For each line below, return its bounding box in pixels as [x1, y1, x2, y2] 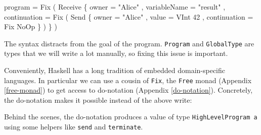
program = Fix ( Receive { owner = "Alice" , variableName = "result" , [4, 2, 226, 12]
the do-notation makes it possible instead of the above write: [4, 94, 192, 105]
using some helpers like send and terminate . [4, 121, 143, 132]
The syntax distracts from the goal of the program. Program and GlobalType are [4, 38, 254, 48]
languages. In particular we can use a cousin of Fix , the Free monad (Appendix [4, 75, 252, 85]
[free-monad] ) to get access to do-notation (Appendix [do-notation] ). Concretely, [4, 85, 253, 95]
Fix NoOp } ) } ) [4, 21, 57, 32]
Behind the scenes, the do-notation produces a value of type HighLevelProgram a [4, 111, 257, 122]
